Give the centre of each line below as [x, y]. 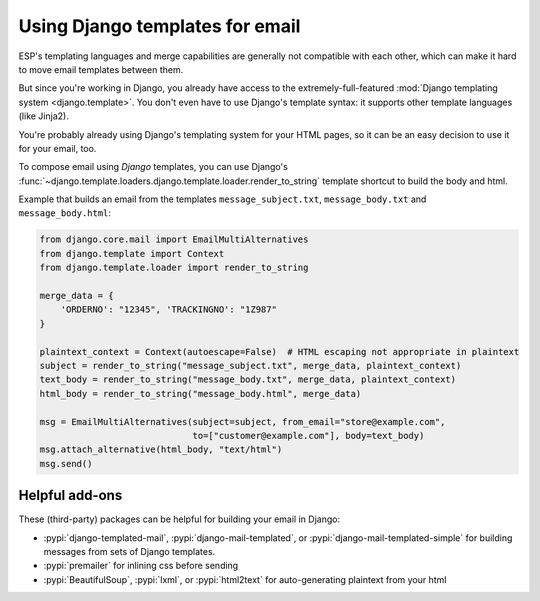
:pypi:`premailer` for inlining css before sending [141, 566]
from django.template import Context [132, 253]
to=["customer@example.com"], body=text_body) [308, 435]
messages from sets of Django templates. [129, 551]
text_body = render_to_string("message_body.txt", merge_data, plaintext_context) [248, 379]
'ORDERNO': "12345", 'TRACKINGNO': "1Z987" [168, 309]
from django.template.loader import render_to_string [174, 268]
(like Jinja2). [43, 116]
